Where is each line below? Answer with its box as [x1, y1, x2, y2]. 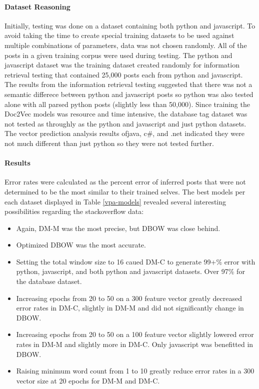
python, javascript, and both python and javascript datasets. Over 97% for [16, 266, 245, 276]
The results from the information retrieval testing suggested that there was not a [4, 79, 252, 89]
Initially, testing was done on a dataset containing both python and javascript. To [4, 20, 255, 30]
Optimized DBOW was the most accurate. [16, 239, 146, 250]
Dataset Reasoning [4, 1, 70, 11]
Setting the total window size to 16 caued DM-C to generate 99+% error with [16, 256, 255, 266]
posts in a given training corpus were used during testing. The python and [4, 49, 232, 60]
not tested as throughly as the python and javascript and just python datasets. [4, 118, 246, 128]
